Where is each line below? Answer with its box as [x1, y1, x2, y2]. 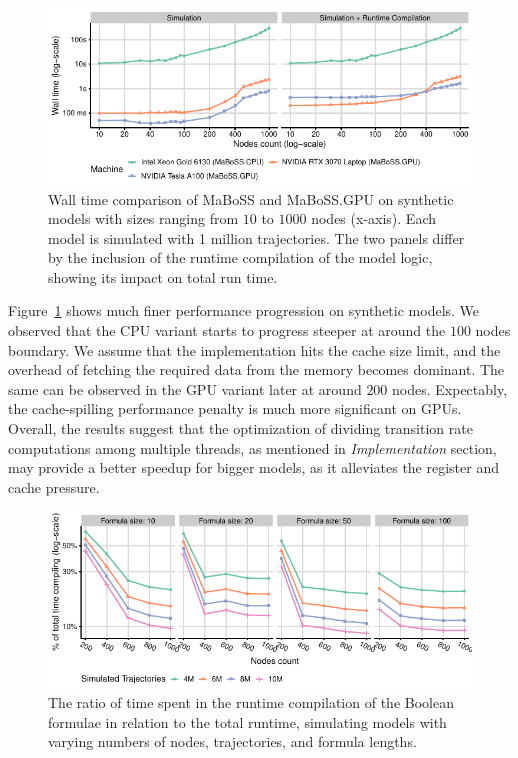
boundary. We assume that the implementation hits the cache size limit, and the [8, 339, 501, 360]
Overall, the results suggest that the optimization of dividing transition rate [8, 418, 473, 439]
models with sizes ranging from [48, 208, 239, 229]
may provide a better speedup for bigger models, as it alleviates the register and [8, 457, 499, 478]
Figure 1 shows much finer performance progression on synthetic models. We [8, 300, 480, 321]
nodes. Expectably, [392, 378, 508, 399]
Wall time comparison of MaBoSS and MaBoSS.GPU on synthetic [48, 188, 454, 209]
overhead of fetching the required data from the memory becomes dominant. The [8, 359, 505, 380]
